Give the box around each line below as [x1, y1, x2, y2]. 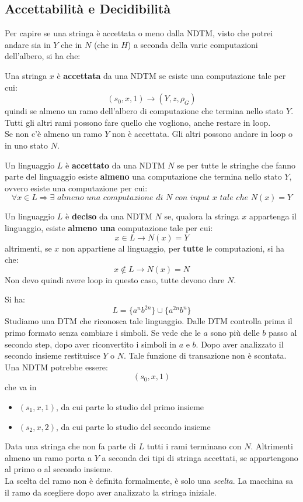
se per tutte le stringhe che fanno [177, 159, 296, 171]
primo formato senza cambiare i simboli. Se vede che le [5, 326, 201, 338]
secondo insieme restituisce [5, 349, 100, 362]
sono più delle [210, 326, 260, 338]
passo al [269, 326, 297, 338]
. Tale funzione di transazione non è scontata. [124, 349, 287, 362]
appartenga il [249, 210, 297, 222]
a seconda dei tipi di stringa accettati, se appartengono [102, 451, 298, 463]
